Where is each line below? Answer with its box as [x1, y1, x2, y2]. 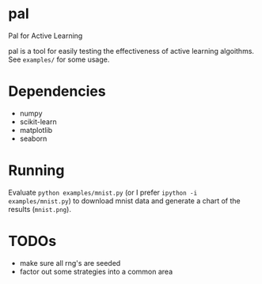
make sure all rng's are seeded [19, 258, 121, 267]
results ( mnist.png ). [8, 204, 71, 214]
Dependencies [8, 82, 106, 100]
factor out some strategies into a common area [19, 267, 173, 276]
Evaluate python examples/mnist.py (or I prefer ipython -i [8, 187, 198, 197]
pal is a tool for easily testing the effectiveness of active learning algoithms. [8, 46, 255, 55]
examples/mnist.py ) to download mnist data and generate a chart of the [8, 195, 241, 206]
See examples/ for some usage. [8, 55, 110, 64]
